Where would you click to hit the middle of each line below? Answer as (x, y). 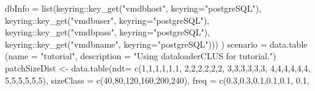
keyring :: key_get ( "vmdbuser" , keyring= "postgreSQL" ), (107, 20)
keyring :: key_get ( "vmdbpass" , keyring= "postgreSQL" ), (108, 32)
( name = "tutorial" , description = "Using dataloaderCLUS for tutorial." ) (141, 56)
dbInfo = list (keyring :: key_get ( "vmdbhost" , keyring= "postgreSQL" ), (133, 8)
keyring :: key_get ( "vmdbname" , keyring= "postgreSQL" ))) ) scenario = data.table (156, 44)
